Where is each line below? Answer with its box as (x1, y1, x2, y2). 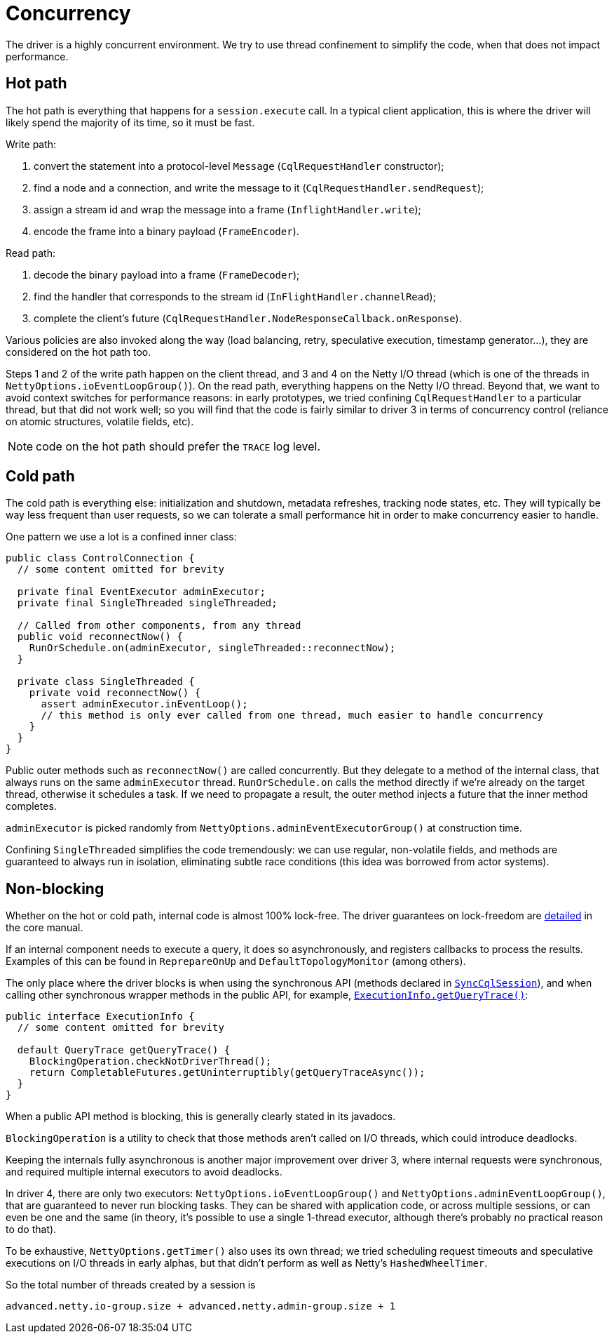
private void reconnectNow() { (29, 687, 201, 699)
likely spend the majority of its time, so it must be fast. (6, 116, 255, 128)
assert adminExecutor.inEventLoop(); (41, 698, 248, 710)
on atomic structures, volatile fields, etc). (6, 415, 194, 427)
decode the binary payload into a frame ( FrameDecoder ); (34, 268, 300, 281)
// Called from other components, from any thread (17, 620, 301, 632)
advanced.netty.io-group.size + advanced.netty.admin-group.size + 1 (6, 1300, 396, 1312)
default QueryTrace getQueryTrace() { (17, 1044, 231, 1056)
